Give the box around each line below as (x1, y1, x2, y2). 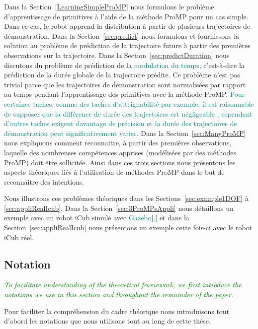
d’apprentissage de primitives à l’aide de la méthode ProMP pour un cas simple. (4, 11, 249, 21)
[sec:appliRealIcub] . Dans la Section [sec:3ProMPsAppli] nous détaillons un (4, 202, 234, 213)
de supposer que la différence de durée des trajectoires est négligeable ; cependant (4, 108, 253, 119)
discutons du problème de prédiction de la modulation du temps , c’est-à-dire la (4, 60, 245, 70)
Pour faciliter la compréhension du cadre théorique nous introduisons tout (4, 306, 230, 316)
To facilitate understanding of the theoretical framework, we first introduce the (4, 279, 242, 290)
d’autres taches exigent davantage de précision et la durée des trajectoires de (4, 118, 237, 129)
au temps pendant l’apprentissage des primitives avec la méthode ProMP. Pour (4, 89, 245, 99)
